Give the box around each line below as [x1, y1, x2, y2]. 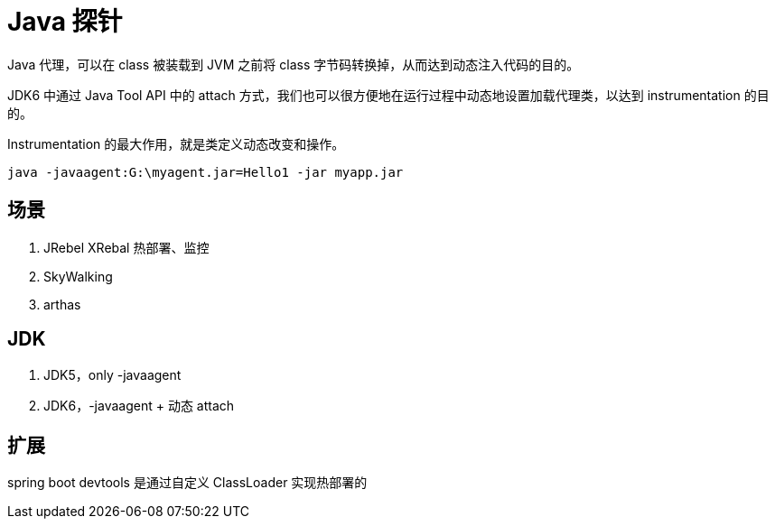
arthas [43, 296, 81, 312]
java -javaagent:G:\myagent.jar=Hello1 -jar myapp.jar [7, 164, 404, 180]
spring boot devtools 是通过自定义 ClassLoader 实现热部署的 [7, 475, 368, 491]
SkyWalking [43, 268, 113, 284]
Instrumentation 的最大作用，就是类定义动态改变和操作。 [7, 135, 345, 152]
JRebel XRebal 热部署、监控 [43, 239, 210, 255]
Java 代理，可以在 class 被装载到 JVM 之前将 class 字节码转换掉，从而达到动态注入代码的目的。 [7, 56, 580, 72]
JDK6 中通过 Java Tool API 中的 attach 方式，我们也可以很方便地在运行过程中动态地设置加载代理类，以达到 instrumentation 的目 [7, 87, 770, 103]
